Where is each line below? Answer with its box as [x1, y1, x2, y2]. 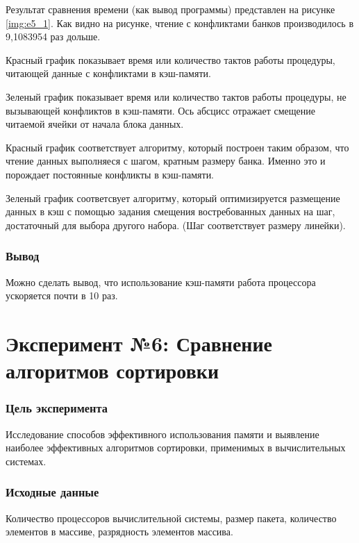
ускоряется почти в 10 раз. [6, 288, 118, 303]
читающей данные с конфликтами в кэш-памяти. [6, 66, 211, 81]
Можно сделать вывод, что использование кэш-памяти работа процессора [6, 274, 316, 289]
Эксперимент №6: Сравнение [6, 328, 273, 357]
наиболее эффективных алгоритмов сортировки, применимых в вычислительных [6, 440, 346, 455]
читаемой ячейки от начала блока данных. [6, 117, 184, 131]
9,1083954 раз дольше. [6, 29, 101, 44]
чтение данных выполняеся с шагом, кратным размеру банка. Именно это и [6, 153, 326, 168]
